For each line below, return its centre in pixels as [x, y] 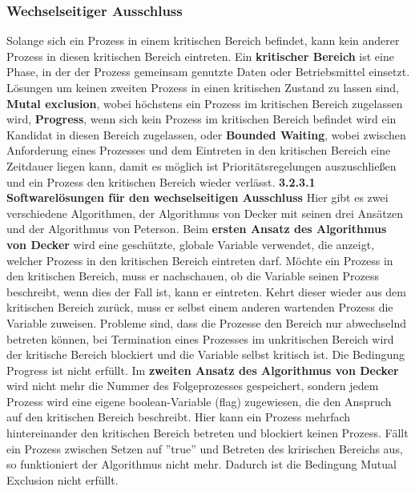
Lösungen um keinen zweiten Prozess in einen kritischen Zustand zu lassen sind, [203, 87]
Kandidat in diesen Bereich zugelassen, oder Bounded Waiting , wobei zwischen [206, 134]
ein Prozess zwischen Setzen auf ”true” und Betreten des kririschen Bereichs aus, [205, 448]
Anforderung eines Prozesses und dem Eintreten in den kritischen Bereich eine [199, 150]
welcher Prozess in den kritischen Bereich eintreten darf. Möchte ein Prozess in [200, 260]
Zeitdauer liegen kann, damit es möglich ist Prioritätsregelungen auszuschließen [201, 165]
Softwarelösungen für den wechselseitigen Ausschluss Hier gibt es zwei [197, 197]
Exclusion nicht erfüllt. [62, 479]
